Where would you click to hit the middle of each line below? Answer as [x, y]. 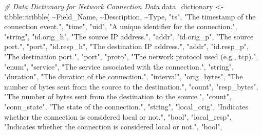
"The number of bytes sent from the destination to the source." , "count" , [118, 96]
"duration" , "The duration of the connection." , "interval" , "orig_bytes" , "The [124, 76]
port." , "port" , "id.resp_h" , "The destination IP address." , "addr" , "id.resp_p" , [126, 46]
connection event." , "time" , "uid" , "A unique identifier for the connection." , [121, 26]
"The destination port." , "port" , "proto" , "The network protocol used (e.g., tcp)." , [131, 56]
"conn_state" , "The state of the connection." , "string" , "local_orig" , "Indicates [126, 106]
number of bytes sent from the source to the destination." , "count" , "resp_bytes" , [131, 86]
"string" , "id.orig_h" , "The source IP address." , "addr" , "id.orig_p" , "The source [129, 36]
